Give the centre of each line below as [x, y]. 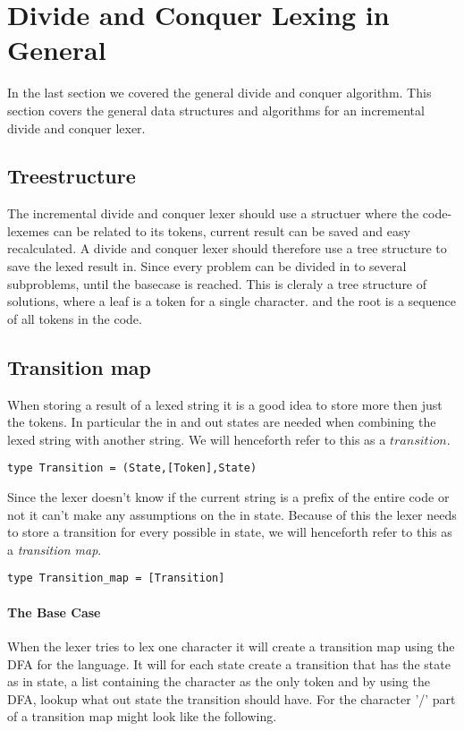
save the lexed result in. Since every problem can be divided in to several [207, 266]
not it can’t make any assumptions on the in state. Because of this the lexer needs [232, 514]
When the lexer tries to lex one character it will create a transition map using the [231, 646]
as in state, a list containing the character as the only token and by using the [219, 681]
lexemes [29, 230]
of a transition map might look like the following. [142, 716]
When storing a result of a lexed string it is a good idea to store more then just [225, 404]
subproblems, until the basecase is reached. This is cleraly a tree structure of [217, 283]
